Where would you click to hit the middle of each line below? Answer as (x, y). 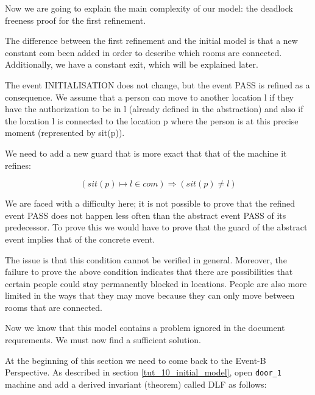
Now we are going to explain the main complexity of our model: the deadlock (149, 8)
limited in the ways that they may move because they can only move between (150, 295)
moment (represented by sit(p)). (65, 133)
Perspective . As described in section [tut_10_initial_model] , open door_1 (143, 372)
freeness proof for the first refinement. (76, 20)
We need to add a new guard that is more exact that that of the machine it (146, 153)
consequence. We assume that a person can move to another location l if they (150, 97)
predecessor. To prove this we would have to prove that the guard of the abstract (156, 227)
